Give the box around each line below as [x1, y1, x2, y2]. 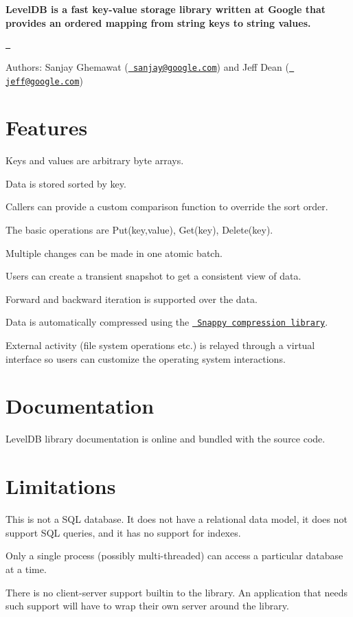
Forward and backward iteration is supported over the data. [5, 291, 258, 306]
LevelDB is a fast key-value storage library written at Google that [5, 2, 326, 16]
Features [5, 113, 88, 142]
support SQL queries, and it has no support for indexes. [5, 525, 241, 539]
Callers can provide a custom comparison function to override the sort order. [5, 199, 328, 214]
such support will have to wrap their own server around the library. [5, 598, 289, 613]
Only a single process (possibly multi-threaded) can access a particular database [5, 548, 343, 563]
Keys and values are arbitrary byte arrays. [5, 153, 184, 168]
